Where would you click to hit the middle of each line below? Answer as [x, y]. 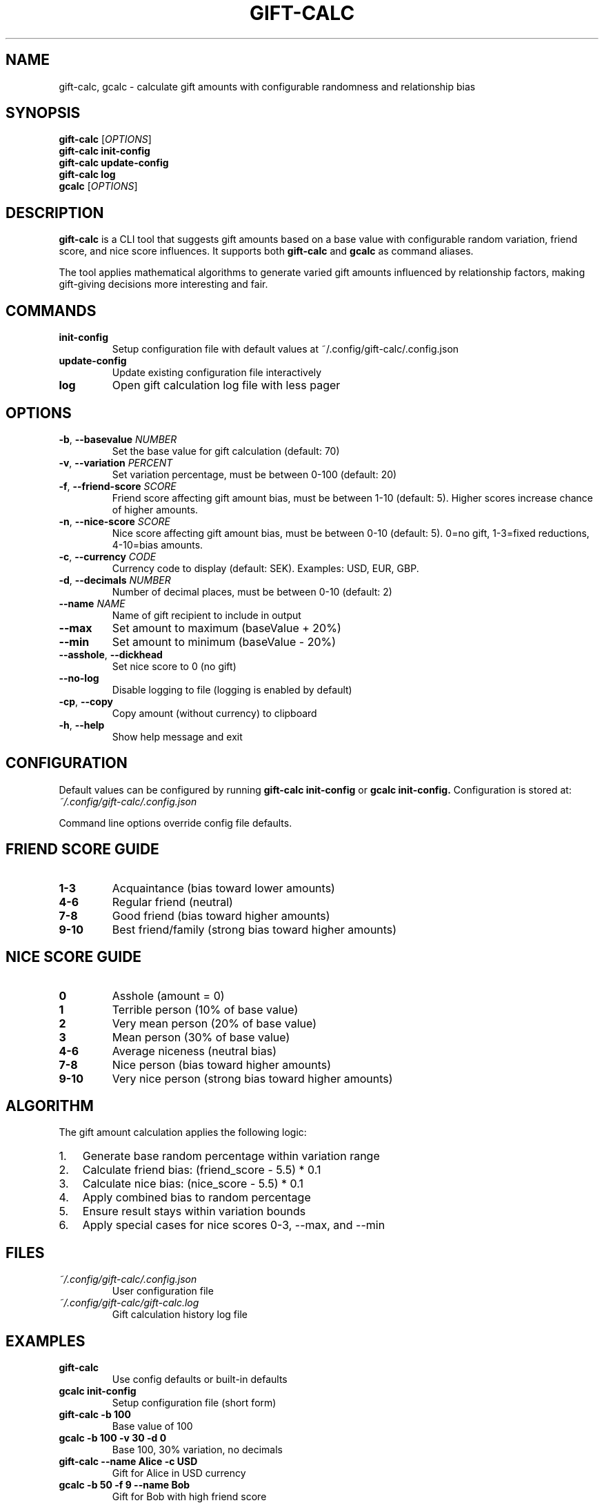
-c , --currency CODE [108, 556]
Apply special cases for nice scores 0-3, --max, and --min [234, 1225]
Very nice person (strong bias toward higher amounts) [252, 1078]
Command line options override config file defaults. [175, 823]
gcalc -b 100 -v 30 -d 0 [113, 1438]
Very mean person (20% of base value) [214, 1023]
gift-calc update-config [114, 163]
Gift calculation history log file [180, 1315]
